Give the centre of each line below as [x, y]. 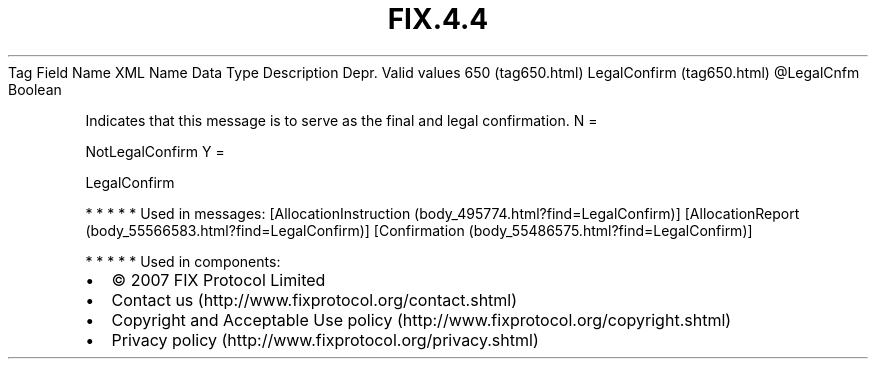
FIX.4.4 [438, 19]
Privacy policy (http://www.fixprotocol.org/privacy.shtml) [325, 339]
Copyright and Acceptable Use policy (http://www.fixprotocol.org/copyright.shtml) [421, 319]
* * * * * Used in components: [183, 261]
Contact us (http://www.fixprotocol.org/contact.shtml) [314, 299]
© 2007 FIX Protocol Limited [218, 279]
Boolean [35, 89]
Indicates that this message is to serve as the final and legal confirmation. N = [341, 120]
